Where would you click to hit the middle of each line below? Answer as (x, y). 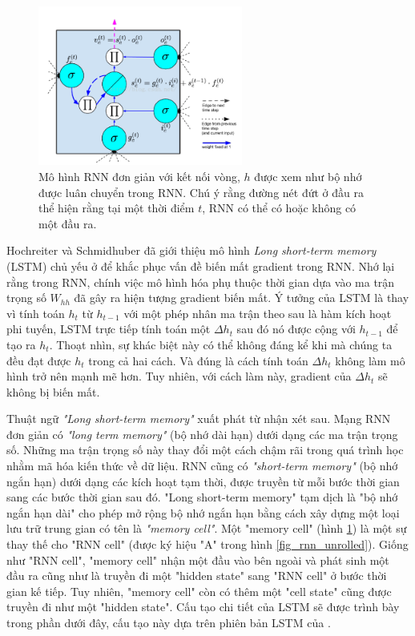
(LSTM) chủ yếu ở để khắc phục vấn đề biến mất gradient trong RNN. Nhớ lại (201, 266)
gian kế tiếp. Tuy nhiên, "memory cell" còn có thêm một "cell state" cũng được (199, 591)
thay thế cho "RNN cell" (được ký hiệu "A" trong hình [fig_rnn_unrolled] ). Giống (207, 544)
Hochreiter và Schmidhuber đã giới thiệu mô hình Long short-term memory (191, 250)
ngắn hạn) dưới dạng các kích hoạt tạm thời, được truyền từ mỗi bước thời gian (203, 481)
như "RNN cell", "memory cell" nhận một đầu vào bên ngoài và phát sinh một (198, 560)
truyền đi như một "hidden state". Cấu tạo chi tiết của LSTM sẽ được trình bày (203, 607)
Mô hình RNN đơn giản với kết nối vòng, (139, 176)
